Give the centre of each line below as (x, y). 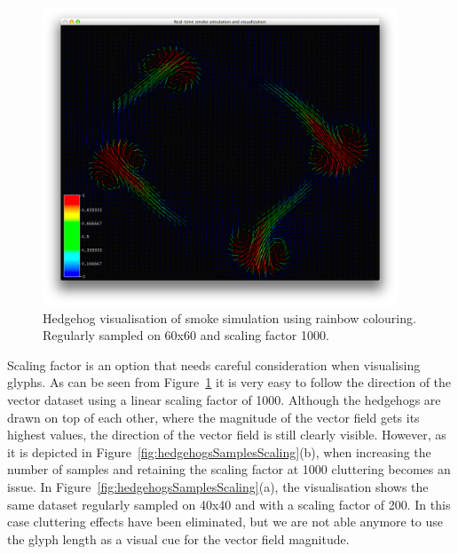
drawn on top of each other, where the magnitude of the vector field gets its (213, 417)
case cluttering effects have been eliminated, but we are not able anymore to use (225, 522)
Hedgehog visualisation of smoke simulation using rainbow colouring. (229, 317)
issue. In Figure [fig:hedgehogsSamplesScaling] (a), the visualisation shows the (218, 486)
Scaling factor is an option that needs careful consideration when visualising (214, 364)
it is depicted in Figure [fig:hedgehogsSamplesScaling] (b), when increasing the (219, 451)
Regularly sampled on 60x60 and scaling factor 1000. (186, 335)
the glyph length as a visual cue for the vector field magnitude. (178, 538)
